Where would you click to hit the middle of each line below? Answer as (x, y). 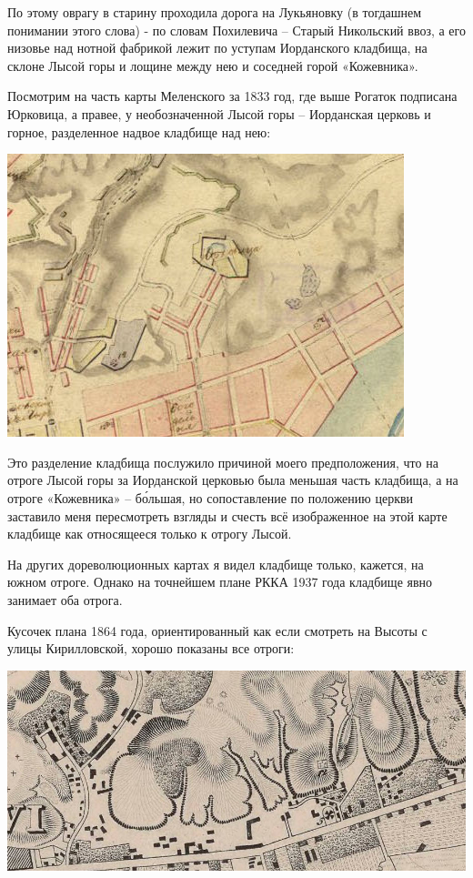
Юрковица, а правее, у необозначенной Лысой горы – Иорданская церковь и (219, 113)
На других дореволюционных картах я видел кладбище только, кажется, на (216, 564)
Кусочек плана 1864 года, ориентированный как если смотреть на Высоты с (217, 630)
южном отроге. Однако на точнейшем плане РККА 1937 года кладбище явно (220, 582)
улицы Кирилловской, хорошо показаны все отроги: (151, 648)
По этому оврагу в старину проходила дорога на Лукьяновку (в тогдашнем (215, 12)
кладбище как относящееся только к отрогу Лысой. (150, 534)
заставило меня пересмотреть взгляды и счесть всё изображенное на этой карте (227, 515)
